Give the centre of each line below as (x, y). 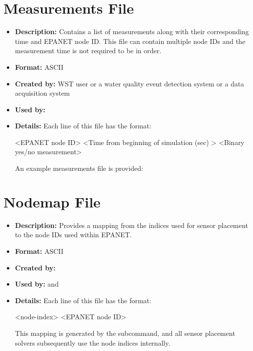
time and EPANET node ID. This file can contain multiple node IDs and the (130, 41)
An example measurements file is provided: (79, 168)
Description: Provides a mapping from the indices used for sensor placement (131, 225)
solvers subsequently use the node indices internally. (93, 342)
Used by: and (37, 284)
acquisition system (42, 93)
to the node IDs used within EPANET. (73, 235)
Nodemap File (52, 201)
